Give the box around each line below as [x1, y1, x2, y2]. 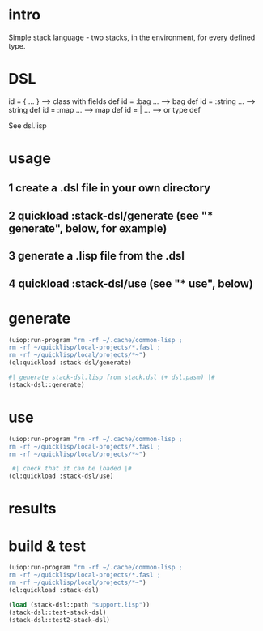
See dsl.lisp [8, 120, 47, 131]
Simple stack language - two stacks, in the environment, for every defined [8, 32, 256, 42]
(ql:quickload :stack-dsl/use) [8, 472, 114, 480]
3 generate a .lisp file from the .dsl [8, 249, 185, 263]
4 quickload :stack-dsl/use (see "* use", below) [8, 277, 253, 290]
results [8, 500, 57, 518]
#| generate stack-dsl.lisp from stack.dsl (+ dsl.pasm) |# [8, 373, 216, 382]
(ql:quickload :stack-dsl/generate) [8, 358, 132, 367]
